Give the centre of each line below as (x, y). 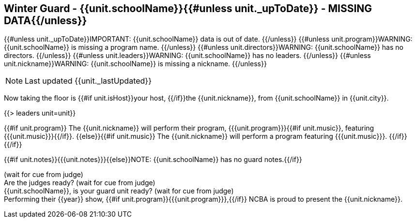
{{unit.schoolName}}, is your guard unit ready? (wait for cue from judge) (119, 191)
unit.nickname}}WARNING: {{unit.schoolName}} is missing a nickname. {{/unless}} (135, 64)
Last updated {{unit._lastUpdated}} (88, 81)
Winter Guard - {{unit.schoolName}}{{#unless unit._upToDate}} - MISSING (188, 8)
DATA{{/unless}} (46, 21)
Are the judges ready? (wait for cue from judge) (80, 183)
